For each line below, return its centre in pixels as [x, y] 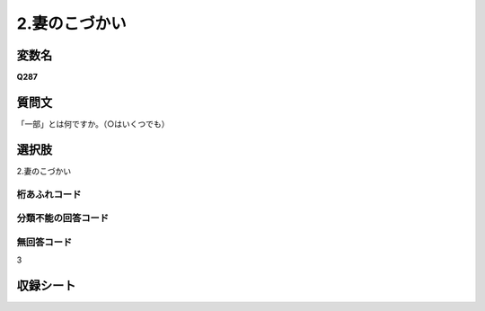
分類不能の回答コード [63, 218]
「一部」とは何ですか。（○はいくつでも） [93, 124]
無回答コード [44, 242]
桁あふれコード [49, 194]
